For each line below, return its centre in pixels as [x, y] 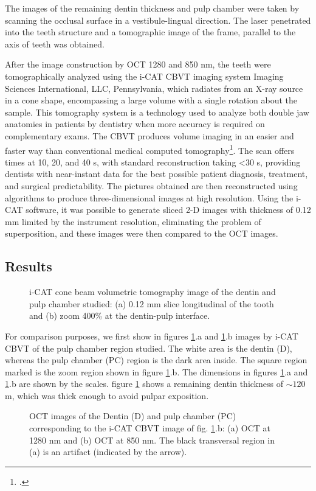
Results [29, 266]
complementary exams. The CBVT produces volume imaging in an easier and [149, 135]
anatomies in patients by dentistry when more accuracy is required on [135, 124]
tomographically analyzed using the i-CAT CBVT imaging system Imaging [144, 76]
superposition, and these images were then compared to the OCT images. [142, 233]
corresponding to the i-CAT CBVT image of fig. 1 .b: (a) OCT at [150, 428]
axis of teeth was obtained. [55, 44]
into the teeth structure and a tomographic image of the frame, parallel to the [150, 32]
